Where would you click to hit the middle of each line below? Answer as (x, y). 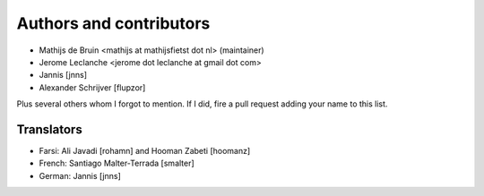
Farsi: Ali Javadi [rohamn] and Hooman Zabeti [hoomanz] (145, 151)
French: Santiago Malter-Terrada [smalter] (117, 163)
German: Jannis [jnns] (80, 175)
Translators (49, 129)
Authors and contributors (113, 23)
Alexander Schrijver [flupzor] (92, 87)
